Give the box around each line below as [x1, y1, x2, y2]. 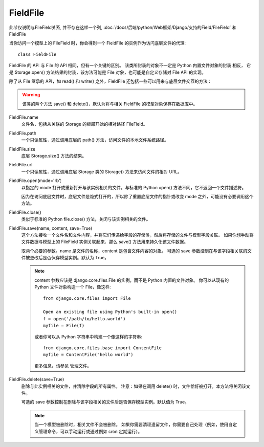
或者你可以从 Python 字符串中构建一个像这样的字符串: [34, 334, 143, 339]
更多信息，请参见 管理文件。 [34, 362, 91, 369]
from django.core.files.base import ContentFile [43, 345, 162, 351]
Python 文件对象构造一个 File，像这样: [34, 284, 111, 290]
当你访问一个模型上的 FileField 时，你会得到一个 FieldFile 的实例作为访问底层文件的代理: [9, 40, 186, 46]
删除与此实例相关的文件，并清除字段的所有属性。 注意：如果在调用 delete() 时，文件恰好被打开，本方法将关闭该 [21, 383, 246, 389]
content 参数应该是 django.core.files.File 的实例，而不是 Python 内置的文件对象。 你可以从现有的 [34, 277, 229, 283]
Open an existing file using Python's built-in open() [43, 309, 177, 315]
